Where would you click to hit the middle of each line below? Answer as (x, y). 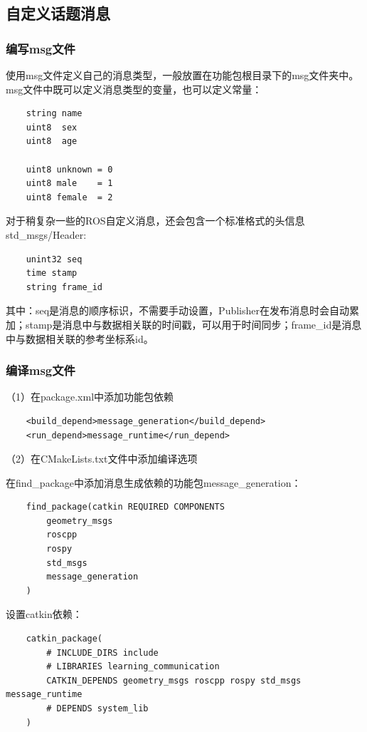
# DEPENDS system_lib (97, 708)
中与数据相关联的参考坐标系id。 (80, 338)
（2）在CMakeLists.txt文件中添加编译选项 (102, 459)
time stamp (52, 273)
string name (54, 114)
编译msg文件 (41, 370)
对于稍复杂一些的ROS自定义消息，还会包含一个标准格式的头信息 (155, 221)
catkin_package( (64, 639)
